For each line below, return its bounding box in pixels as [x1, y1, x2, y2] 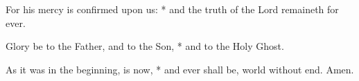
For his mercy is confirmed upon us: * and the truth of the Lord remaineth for [6, 2, 339, 16]
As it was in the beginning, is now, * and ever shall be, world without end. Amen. [6, 62, 354, 76]
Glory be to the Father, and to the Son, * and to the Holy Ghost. [6, 39, 284, 53]
